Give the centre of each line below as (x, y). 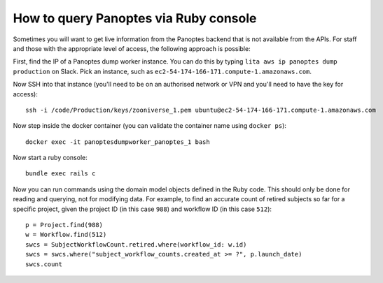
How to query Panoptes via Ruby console (135, 18)
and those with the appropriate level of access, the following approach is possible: (132, 48)
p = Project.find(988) (64, 225)
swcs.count (44, 264)
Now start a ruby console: (50, 158)
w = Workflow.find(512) (66, 235)
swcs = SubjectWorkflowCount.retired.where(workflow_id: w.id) (136, 244)
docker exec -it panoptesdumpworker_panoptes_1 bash (118, 142)
